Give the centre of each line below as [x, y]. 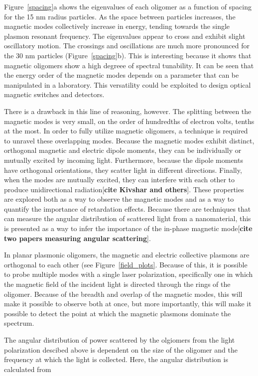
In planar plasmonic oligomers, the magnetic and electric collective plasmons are [127, 255]
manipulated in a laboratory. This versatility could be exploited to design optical [128, 84]
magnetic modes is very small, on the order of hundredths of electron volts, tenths [129, 121]
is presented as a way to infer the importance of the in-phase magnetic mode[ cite [128, 228]
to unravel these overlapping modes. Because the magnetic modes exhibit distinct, [129, 140]
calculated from [28, 369]
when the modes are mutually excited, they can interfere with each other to [119, 180]
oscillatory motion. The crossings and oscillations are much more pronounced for [127, 46]
